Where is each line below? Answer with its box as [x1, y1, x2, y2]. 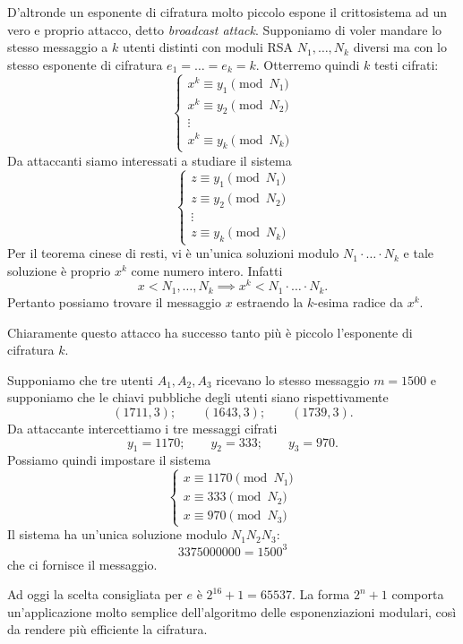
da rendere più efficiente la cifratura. [7, 620, 208, 639]
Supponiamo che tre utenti [7, 370, 154, 389]
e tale [403, 244, 434, 262]
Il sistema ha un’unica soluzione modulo [7, 525, 227, 544]
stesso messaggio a [7, 38, 108, 56]
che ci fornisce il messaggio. [7, 554, 158, 573]
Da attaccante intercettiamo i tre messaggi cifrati [7, 418, 278, 437]
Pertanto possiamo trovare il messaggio [7, 292, 221, 311]
